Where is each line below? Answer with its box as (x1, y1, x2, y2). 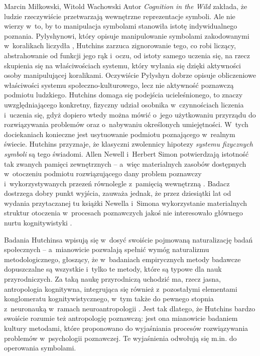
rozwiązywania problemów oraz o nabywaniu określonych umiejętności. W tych (4, 119, 248, 130)
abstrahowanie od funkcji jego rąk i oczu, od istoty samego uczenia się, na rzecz (4, 50, 250, 60)
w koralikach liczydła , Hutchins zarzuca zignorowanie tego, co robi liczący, (4, 40, 236, 51)
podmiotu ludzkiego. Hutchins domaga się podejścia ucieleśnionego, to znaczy (4, 89, 243, 100)
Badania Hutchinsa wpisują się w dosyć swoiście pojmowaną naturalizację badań (4, 234, 253, 245)
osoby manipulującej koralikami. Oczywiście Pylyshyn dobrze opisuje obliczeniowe (4, 70, 256, 80)
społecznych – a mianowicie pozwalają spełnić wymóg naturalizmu (4, 244, 209, 255)
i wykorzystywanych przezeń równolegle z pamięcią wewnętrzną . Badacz (4, 178, 230, 188)
